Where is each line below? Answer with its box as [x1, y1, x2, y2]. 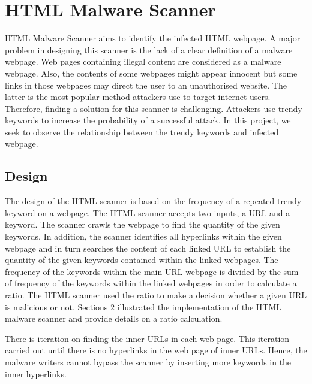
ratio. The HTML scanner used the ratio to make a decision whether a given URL [5, 289, 307, 301]
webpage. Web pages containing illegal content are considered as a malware [5, 55, 281, 68]
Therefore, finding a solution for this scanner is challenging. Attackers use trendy [5, 102, 302, 114]
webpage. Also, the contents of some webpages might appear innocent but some [5, 66, 298, 79]
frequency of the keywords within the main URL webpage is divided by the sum [5, 265, 299, 277]
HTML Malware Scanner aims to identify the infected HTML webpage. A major [5, 32, 301, 44]
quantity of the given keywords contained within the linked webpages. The [5, 253, 278, 266]
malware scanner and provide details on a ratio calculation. [5, 312, 223, 325]
